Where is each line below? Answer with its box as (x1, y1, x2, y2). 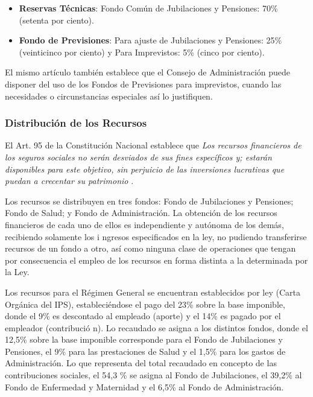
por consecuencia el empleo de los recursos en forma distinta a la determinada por (5, 253, 308, 266)
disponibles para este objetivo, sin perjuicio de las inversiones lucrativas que (5, 162, 285, 175)
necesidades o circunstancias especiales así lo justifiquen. (5, 89, 213, 102)
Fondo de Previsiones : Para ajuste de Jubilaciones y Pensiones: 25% (19, 34, 282, 46)
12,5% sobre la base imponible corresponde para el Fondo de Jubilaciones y (5, 333, 283, 346)
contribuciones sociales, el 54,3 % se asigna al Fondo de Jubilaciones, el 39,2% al (5, 369, 302, 381)
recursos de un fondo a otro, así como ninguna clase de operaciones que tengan (5, 242, 296, 255)
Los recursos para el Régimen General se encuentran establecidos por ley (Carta (5, 285, 300, 298)
